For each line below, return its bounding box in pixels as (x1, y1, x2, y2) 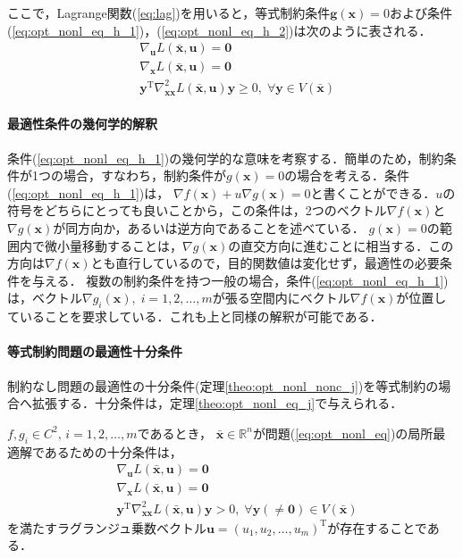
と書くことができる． (310, 183, 436, 202)
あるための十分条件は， (44, 442, 182, 461)
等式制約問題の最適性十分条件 (7, 342, 182, 361)
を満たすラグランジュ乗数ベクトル (7, 518, 207, 537)
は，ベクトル (7, 288, 82, 307)
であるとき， (137, 423, 212, 442)
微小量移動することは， (44, 236, 182, 254)
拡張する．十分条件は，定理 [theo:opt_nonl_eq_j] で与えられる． (31, 394, 403, 412)
